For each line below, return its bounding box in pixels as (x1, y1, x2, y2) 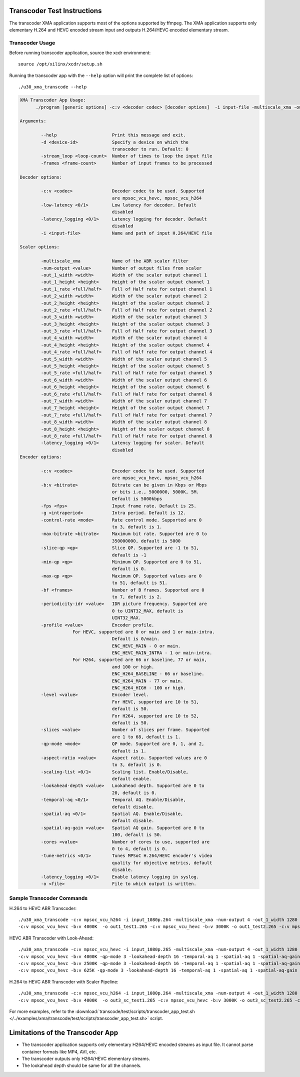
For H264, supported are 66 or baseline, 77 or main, (72, 657, 207, 662)
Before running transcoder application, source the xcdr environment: (9, 50, 151, 56)
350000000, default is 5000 (111, 538, 181, 543)
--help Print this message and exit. (40, 132, 186, 138)
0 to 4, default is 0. (111, 846, 167, 851)
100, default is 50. (111, 832, 162, 837)
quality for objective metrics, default (111, 860, 212, 865)
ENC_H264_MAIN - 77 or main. (111, 678, 183, 683)
